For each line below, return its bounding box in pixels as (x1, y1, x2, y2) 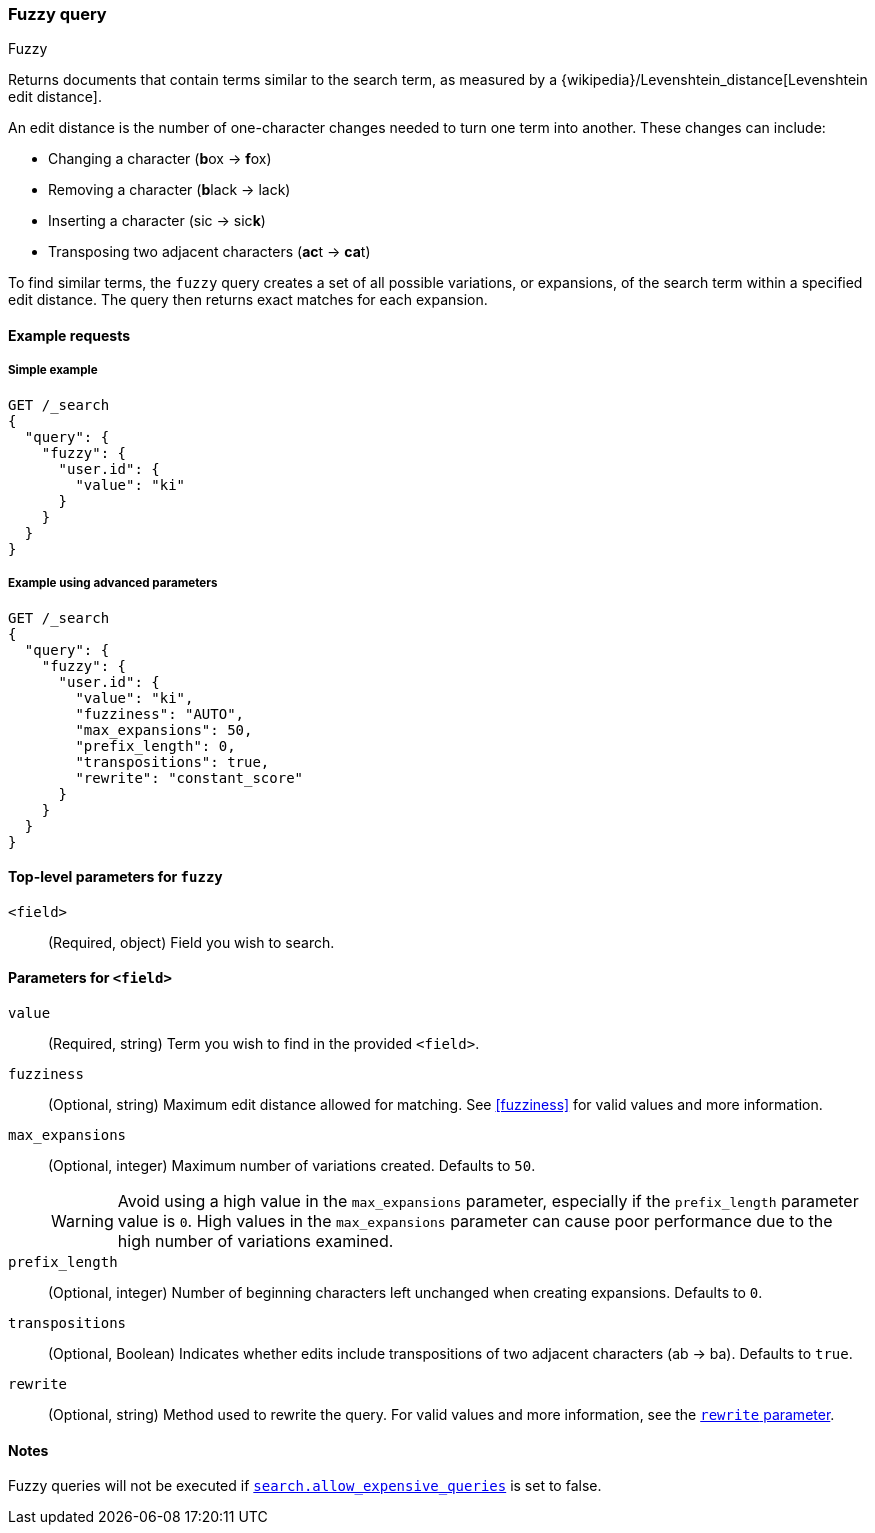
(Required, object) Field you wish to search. (48, 933, 335, 951)
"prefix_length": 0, (75, 737, 236, 754)
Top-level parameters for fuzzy (8, 868, 223, 886)
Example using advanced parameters (8, 576, 218, 591)
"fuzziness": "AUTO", (75, 705, 245, 722)
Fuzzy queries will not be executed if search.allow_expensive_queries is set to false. (8, 1477, 602, 1495)
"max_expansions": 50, (75, 721, 253, 738)
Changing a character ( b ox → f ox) (48, 150, 272, 168)
